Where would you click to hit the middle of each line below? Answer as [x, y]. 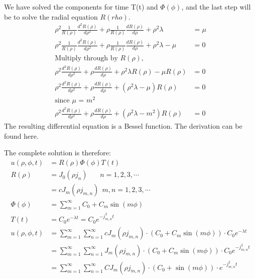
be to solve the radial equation [51, 16]
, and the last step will [216, 7]
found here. [21, 135]
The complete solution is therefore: [57, 153]
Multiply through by [86, 58]
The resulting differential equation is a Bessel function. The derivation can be [123, 126]
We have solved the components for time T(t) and [81, 7]
